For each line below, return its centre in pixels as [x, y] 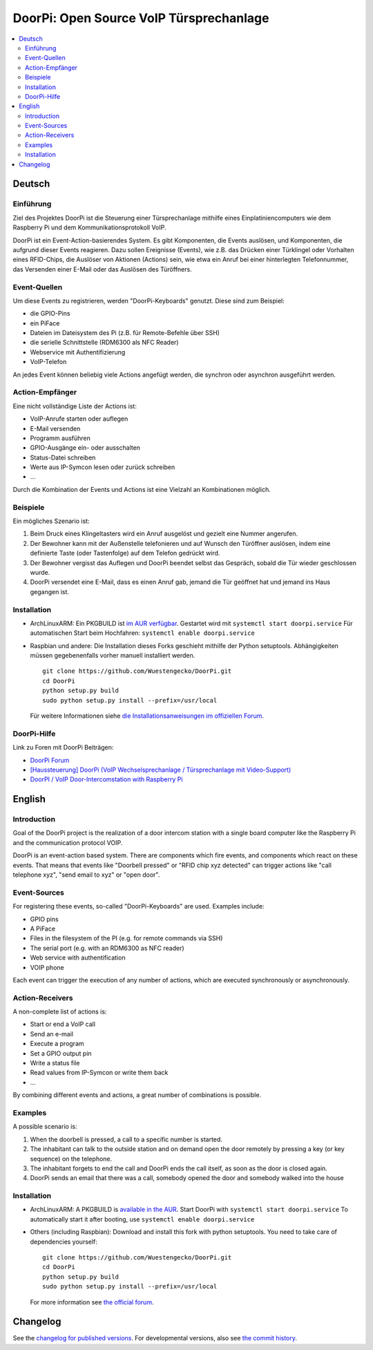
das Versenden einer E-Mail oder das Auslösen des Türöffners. [103, 269]
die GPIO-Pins [50, 314]
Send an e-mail [52, 1034]
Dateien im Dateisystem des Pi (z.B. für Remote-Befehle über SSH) [125, 333]
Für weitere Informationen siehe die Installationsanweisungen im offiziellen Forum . [147, 716]
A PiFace [42, 929]
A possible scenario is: [45, 1127]
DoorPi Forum [50, 760]
